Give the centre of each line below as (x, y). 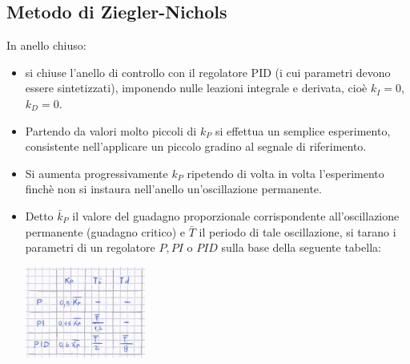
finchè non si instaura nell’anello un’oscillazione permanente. (173, 189)
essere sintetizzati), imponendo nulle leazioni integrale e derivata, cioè (196, 88)
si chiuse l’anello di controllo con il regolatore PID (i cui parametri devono (208, 72)
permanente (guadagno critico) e (105, 231)
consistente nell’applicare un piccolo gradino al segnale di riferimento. (196, 146)
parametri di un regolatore (90, 247)
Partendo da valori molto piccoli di (111, 130)
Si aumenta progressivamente (96, 173)
